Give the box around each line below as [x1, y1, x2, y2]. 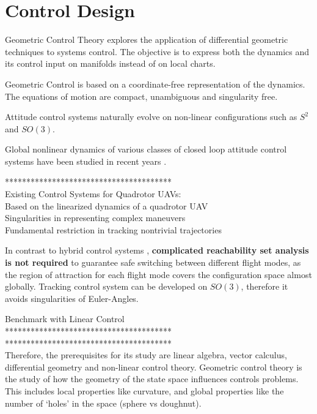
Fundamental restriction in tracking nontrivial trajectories [5, 223, 222, 236]
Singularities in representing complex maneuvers [5, 211, 186, 224]
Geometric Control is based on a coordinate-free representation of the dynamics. [5, 77, 305, 90]
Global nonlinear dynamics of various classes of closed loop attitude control [5, 143, 287, 156]
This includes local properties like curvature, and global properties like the [5, 384, 284, 397]
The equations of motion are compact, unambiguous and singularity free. [5, 89, 278, 102]
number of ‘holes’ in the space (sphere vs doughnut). [5, 396, 202, 409]
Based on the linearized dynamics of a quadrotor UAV [5, 199, 208, 212]
